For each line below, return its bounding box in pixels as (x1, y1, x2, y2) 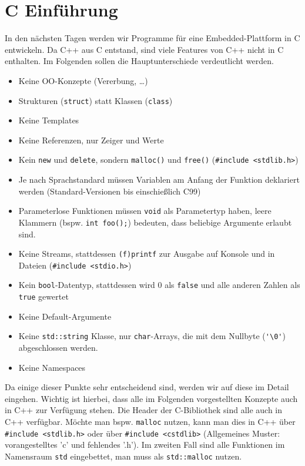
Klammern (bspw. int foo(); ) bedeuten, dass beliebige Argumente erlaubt (18, 216, 292, 228)
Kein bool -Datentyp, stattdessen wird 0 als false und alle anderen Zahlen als (18, 279, 300, 291)
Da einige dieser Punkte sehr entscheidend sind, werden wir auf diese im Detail (5, 381, 289, 393)
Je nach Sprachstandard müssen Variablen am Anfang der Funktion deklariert (18, 173, 300, 185)
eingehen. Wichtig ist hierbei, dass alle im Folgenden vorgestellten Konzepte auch (5, 392, 298, 404)
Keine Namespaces (18, 361, 86, 373)
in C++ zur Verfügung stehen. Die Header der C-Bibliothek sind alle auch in (5, 404, 283, 416)
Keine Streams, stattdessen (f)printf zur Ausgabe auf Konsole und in (18, 247, 275, 260)
